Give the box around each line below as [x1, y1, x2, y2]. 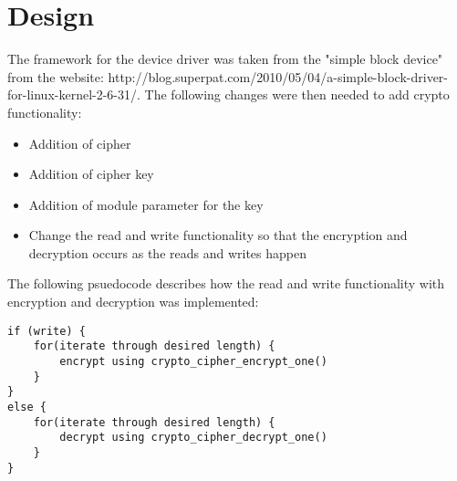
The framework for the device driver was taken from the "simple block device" [7, 49, 443, 68]
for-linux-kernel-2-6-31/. [7, 85, 140, 104]
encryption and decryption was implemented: [7, 292, 259, 311]
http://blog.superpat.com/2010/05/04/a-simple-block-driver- [108, 67, 449, 86]
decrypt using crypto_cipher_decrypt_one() [59, 431, 327, 444]
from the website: [7, 67, 104, 86]
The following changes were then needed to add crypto [144, 85, 450, 104]
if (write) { [7, 324, 86, 338]
